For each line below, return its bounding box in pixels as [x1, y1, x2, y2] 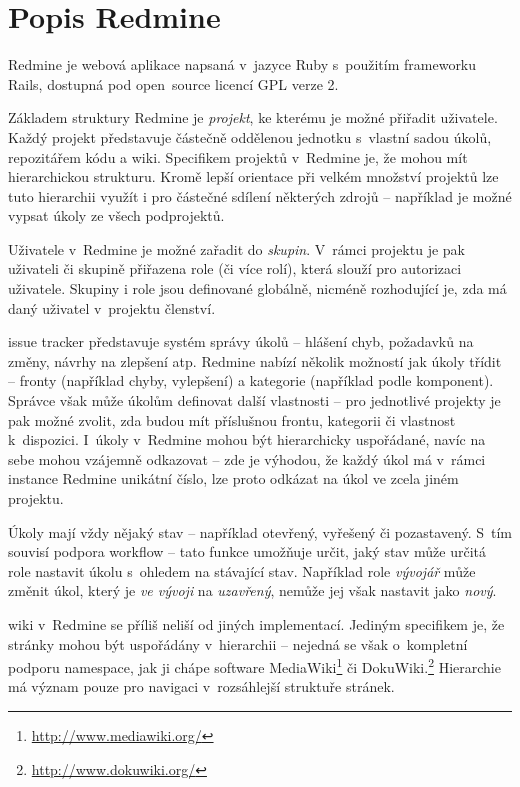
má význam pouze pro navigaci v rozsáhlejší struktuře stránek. [8, 676, 395, 697]
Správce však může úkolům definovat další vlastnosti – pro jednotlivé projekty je [8, 390, 501, 411]
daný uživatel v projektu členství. [8, 297, 216, 318]
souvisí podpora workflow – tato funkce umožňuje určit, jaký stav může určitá [8, 541, 486, 562]
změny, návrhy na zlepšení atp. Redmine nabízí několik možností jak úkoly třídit [8, 350, 502, 371]
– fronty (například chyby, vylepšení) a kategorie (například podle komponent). [8, 370, 494, 391]
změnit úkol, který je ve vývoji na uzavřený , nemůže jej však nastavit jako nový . [8, 580, 497, 601]
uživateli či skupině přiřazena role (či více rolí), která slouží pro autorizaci [8, 258, 462, 279]
